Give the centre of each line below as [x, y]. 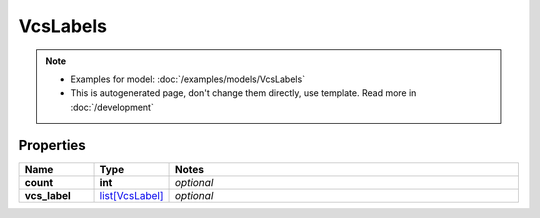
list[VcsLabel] [131, 195]
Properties [52, 145]
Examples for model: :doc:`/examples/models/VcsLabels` [187, 79]
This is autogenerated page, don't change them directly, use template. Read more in [243, 93]
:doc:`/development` [112, 107]
